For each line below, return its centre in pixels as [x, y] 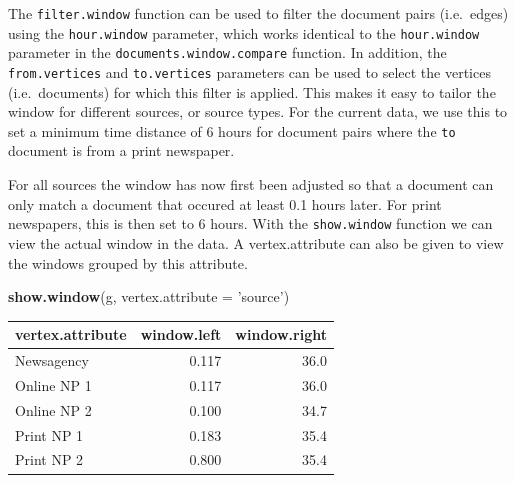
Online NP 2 [53, 409]
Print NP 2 [49, 459]
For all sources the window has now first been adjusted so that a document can [251, 184]
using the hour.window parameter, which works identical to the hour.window [244, 32]
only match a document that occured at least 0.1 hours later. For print [225, 203]
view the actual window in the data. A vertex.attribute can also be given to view [256, 242]
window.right [281, 334]
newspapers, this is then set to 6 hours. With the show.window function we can [250, 223]
